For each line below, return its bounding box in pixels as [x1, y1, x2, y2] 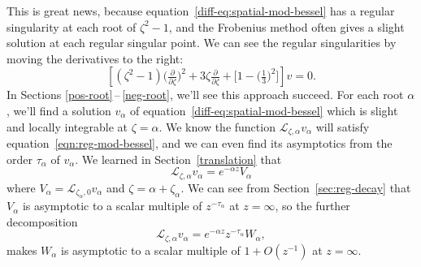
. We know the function [158, 118, 276, 135]
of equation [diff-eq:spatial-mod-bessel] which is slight [130, 101, 398, 118]
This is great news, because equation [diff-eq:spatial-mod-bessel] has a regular [7, 2, 395, 19]
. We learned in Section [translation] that [75, 150, 282, 167]
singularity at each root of [7, 18, 137, 35]
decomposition [7, 213, 78, 230]
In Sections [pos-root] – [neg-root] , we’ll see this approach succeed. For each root [7, 86, 404, 103]
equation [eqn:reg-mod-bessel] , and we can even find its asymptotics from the [7, 135, 393, 152]
